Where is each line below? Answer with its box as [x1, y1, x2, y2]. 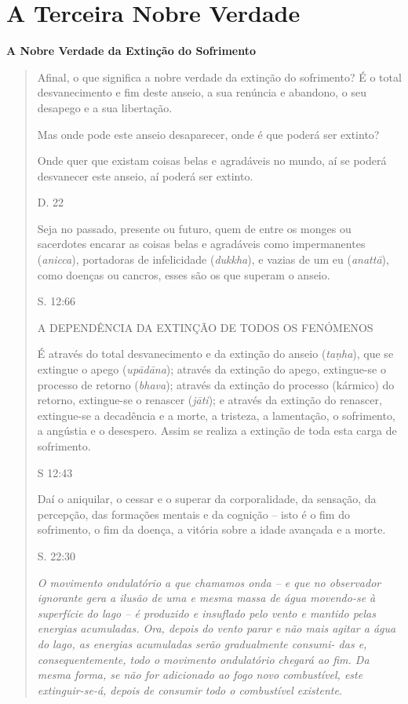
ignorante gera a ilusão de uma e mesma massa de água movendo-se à [37, 589, 376, 606]
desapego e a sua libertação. [37, 99, 173, 115]
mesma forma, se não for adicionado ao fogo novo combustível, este [37, 666, 363, 683]
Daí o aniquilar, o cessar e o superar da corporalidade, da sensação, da [37, 491, 377, 507]
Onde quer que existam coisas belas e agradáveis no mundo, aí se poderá [37, 152, 387, 169]
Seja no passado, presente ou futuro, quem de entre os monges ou [37, 220, 352, 236]
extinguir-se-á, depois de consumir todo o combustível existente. [37, 681, 343, 698]
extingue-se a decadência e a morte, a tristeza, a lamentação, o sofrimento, [37, 407, 395, 423]
